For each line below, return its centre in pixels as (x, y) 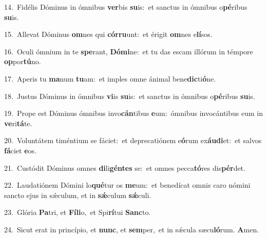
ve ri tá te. (18, 123)
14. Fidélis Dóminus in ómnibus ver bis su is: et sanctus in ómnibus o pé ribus (126, 7)
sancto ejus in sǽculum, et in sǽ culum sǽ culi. (78, 195)
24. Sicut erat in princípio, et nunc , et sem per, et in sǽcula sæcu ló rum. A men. (132, 229)
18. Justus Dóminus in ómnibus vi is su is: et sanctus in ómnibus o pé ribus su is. (130, 96)
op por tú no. (23, 61)
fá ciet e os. (20, 150)
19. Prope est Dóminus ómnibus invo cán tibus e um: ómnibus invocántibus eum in (134, 113)
